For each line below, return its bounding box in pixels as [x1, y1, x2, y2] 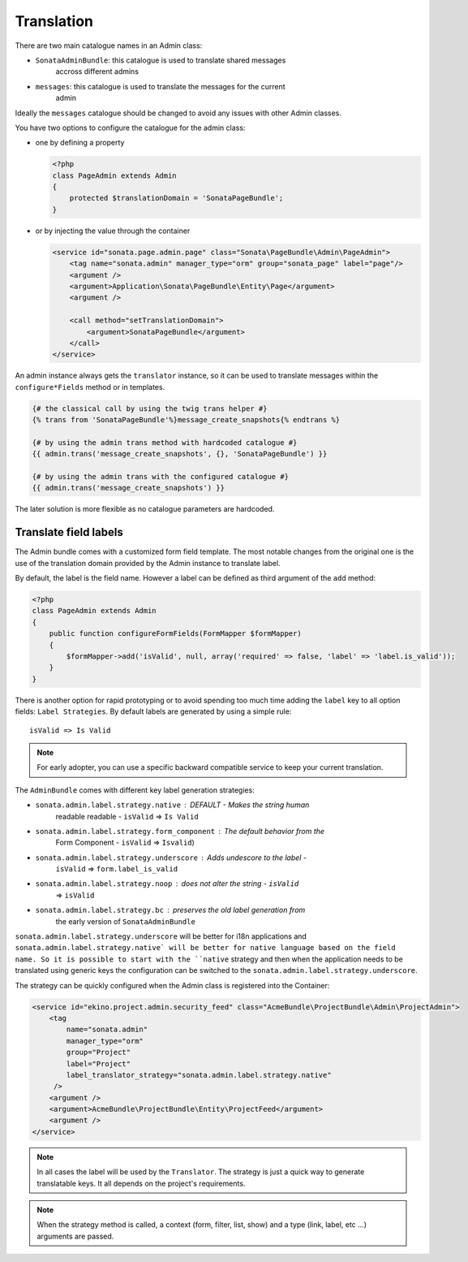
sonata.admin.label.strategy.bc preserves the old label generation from [35, 905, 306, 915]
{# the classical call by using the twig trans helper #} [32, 404, 268, 413]
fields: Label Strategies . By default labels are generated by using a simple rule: [15, 707, 292, 716]
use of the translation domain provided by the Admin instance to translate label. [15, 558, 281, 568]
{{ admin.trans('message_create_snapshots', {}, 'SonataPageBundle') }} [32, 449, 328, 459]
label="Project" [66, 1059, 131, 1068]
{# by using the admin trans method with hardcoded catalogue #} [32, 438, 298, 447]
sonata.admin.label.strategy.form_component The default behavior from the [35, 826, 324, 836]
